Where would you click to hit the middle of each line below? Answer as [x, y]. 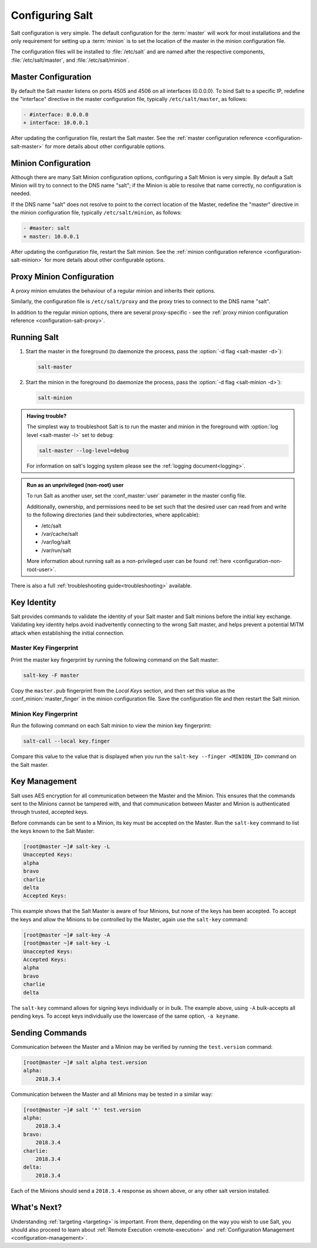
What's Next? [36, 1207]
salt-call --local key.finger [67, 741]
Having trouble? [47, 416]
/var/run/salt [56, 550]
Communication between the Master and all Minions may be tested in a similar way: [112, 1094]
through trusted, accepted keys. [50, 812]
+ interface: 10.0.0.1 [56, 123]
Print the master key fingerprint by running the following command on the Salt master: [115, 660]
